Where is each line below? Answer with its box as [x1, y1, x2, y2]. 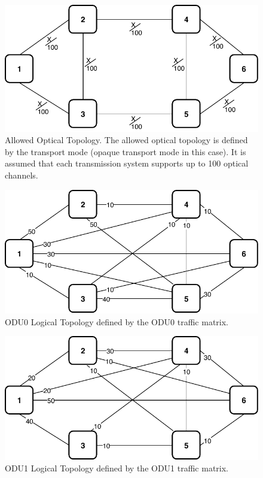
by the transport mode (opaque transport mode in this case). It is [5, 145, 246, 158]
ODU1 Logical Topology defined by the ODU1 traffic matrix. [5, 462, 229, 474]
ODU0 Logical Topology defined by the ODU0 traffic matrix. [5, 315, 229, 328]
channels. [5, 169, 38, 181]
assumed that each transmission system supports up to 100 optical [5, 157, 249, 170]
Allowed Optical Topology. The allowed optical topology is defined [5, 134, 248, 146]
